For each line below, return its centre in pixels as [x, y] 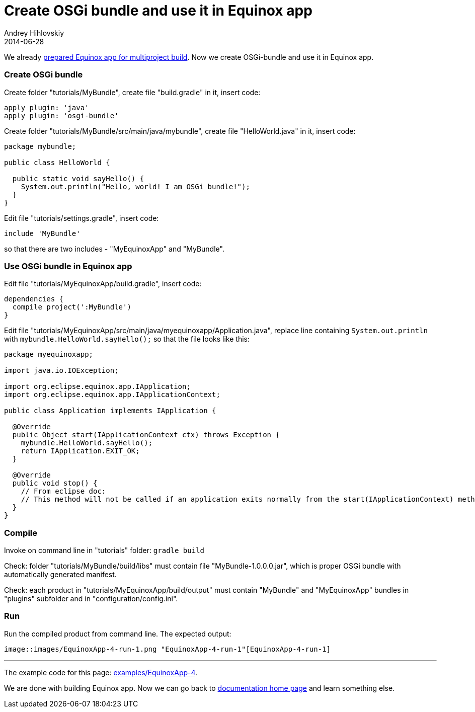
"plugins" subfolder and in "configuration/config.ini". [91, 599]
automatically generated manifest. [60, 574]
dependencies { [34, 299]
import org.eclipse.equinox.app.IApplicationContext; [112, 395]
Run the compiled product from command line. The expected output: [118, 634]
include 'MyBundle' [42, 233]
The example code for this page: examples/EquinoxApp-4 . [101, 672]
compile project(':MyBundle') [72, 307]
